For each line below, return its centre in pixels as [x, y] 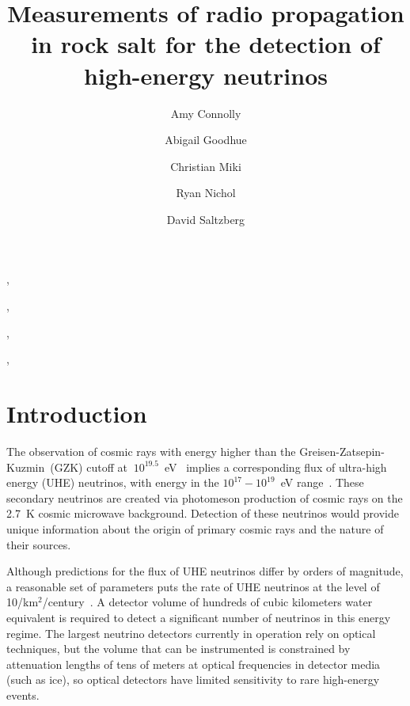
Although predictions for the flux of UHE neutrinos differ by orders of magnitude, [205, 571]
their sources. [39, 544]
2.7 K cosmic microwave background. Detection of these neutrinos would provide [203, 513]
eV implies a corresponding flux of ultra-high [275, 467]
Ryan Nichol [206, 193]
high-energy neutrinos [205, 75]
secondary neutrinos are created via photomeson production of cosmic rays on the [205, 497]
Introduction [77, 414]
